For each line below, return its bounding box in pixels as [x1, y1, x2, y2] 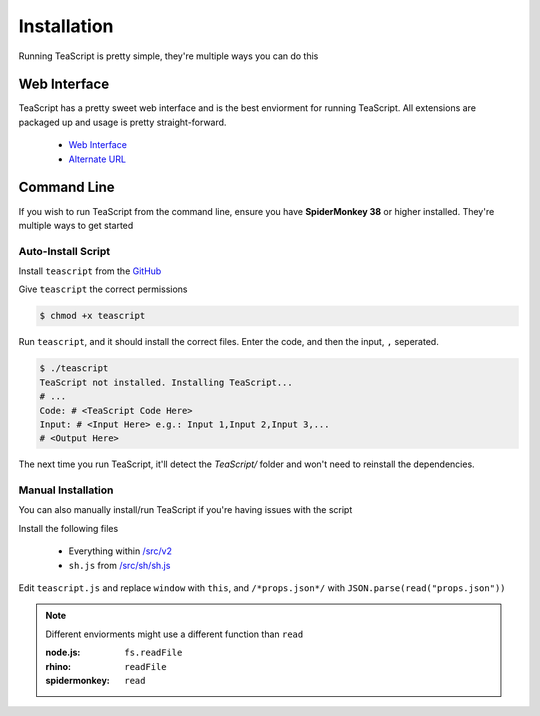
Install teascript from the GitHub [18, 265, 162, 277]
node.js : [45, 646, 81, 659]
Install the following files [18, 522, 119, 534]
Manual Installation [18, 483, 114, 497]
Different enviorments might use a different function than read [45, 628, 304, 640]
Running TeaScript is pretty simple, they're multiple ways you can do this [18, 50, 319, 62]
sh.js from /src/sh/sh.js [68, 559, 171, 571]
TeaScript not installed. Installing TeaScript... [39, 376, 294, 388]
